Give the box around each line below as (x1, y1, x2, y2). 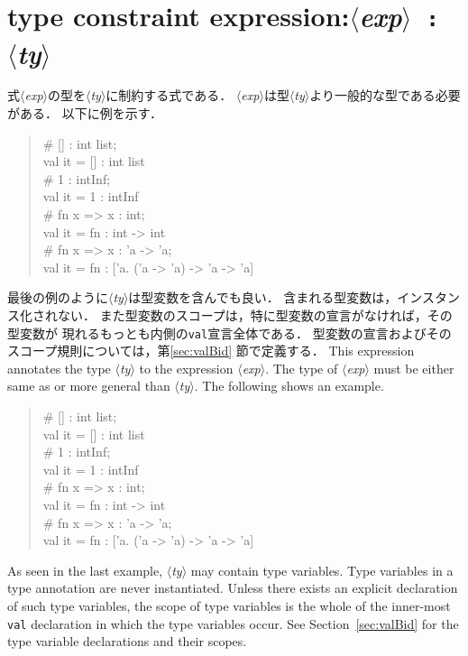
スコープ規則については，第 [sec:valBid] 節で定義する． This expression (7, 341, 415, 360)
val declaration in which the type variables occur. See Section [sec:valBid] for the (7, 614, 459, 633)
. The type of (265, 358, 338, 377)
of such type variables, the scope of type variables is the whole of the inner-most (7, 596, 451, 614)
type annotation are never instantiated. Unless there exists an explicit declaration (7, 578, 458, 597)
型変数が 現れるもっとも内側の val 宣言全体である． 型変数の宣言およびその (7, 323, 452, 342)
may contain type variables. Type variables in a (190, 560, 454, 579)
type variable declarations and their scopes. (7, 632, 247, 651)
